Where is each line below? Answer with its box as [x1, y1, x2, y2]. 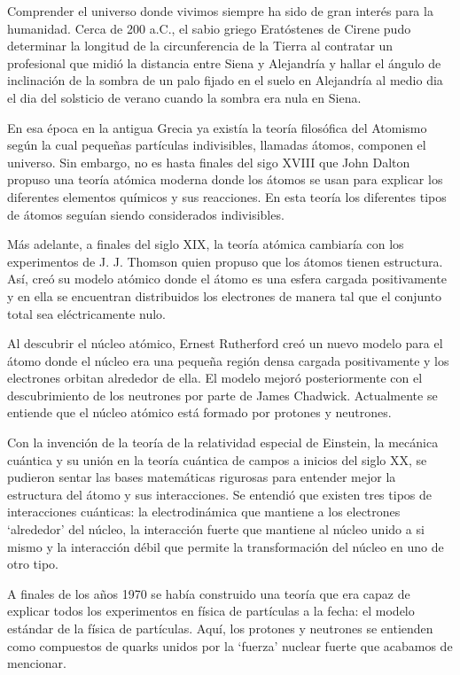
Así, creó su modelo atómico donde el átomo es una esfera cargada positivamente [7, 269, 447, 288]
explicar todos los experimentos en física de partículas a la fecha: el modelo [7, 601, 415, 620]
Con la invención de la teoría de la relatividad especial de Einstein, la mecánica [7, 433, 439, 452]
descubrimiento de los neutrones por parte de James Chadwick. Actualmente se [7, 385, 438, 404]
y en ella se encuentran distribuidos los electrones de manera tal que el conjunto [7, 286, 442, 305]
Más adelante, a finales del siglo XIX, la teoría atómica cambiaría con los [7, 235, 404, 253]
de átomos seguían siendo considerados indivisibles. [7, 205, 285, 223]
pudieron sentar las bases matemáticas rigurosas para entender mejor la [7, 468, 396, 486]
